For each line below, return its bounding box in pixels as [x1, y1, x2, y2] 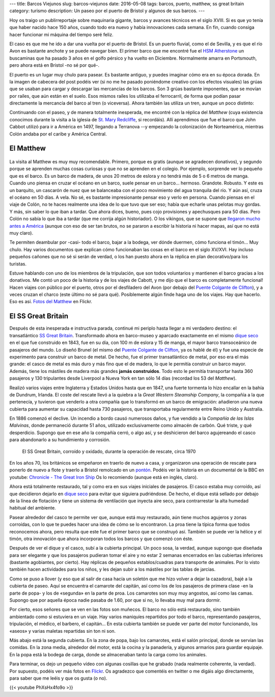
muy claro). [9, 230, 34, 236]
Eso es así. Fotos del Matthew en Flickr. [9, 299, 93, 305]
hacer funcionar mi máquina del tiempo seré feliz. [9, 31, 114, 38]
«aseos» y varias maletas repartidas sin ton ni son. [9, 628, 116, 634]
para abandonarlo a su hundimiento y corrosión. [9, 437, 111, 443]
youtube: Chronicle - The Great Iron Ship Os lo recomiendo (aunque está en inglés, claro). [9, 474, 198, 480]
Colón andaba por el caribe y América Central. [9, 130, 107, 137]
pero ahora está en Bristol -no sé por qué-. [9, 62, 99, 68]
